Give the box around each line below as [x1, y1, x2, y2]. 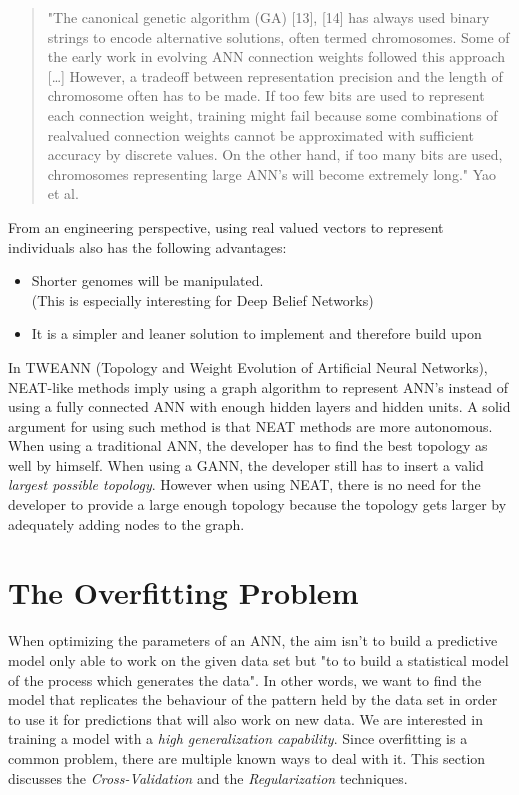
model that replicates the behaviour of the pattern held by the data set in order [8, 689, 498, 710]
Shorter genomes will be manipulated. [31, 270, 264, 291]
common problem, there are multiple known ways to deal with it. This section [8, 747, 486, 768]
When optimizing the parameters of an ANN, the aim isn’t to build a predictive [8, 630, 498, 651]
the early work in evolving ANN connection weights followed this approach [47, 46, 506, 67]
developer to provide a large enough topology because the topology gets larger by [8, 494, 507, 515]
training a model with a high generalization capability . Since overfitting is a [8, 728, 468, 749]
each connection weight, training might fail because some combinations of [47, 104, 498, 125]
